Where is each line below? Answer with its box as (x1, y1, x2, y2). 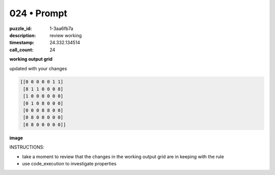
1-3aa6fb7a (49, 25, 73, 32)
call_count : (9, 46, 34, 53)
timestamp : (9, 40, 35, 46)
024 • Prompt (9, 8, 68, 19)
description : (9, 32, 36, 38)
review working (49, 32, 82, 38)
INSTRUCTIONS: (9, 144, 44, 150)
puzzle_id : (9, 25, 32, 32)
